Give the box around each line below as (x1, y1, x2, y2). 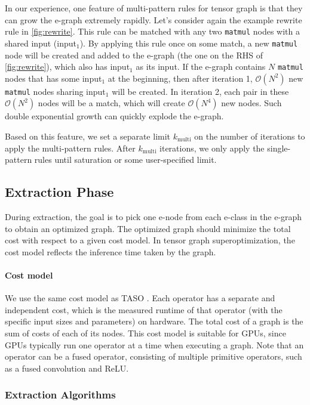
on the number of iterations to (194, 130, 305, 142)
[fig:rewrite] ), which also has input (5, 60, 130, 73)
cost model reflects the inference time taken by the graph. (5, 245, 216, 258)
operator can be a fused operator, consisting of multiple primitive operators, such (5, 350, 302, 363)
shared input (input (5, 36, 76, 49)
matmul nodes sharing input (5, 85, 106, 97)
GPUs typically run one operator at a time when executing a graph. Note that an (5, 338, 304, 351)
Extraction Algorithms (5, 387, 116, 402)
